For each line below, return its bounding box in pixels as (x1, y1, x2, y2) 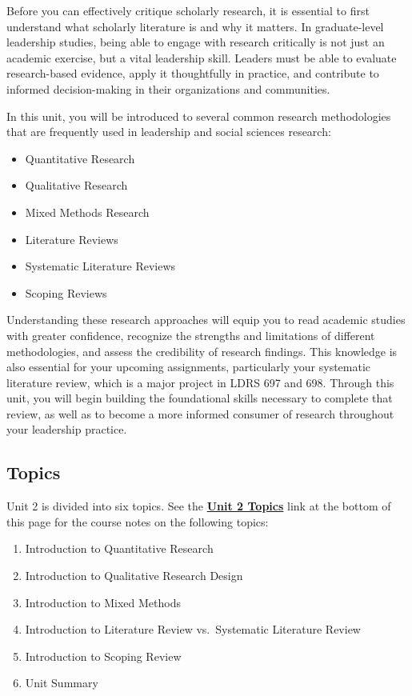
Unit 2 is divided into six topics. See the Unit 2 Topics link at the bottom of (6, 498, 391, 514)
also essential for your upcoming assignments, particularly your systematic (6, 358, 371, 375)
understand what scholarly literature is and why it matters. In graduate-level (6, 18, 384, 34)
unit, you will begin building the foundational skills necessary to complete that (6, 390, 393, 406)
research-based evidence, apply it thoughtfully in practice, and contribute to (6, 65, 379, 82)
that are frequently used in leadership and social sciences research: (6, 123, 331, 140)
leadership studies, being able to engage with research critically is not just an (6, 34, 385, 50)
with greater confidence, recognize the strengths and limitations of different (6, 326, 375, 343)
